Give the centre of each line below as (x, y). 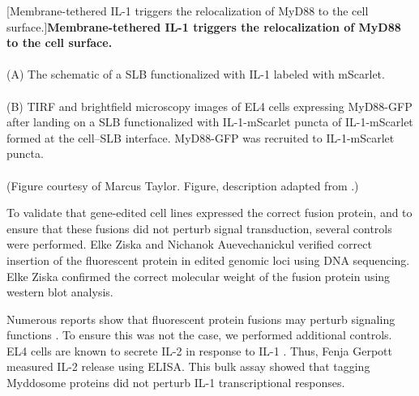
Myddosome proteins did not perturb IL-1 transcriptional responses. (176, 383)
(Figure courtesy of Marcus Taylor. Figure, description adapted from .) (183, 185)
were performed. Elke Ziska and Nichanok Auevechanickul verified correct (189, 244)
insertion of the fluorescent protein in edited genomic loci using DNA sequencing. (208, 260)
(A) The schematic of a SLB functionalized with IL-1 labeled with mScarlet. (196, 74)
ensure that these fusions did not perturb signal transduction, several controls (199, 228)
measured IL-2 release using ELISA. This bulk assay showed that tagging (188, 366)
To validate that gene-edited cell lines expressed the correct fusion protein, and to (209, 213)
